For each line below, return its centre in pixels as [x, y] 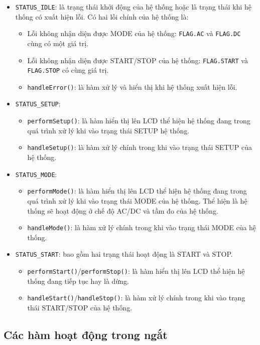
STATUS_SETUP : [38, 104]
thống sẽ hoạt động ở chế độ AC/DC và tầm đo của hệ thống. [123, 210]
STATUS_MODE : [36, 174]
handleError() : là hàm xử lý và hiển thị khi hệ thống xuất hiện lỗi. [132, 87]
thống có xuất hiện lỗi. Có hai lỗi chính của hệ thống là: [102, 16]
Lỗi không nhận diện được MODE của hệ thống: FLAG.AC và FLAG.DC [134, 33]
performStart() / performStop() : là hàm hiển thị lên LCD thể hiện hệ [136, 271]
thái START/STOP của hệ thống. [80, 307]
